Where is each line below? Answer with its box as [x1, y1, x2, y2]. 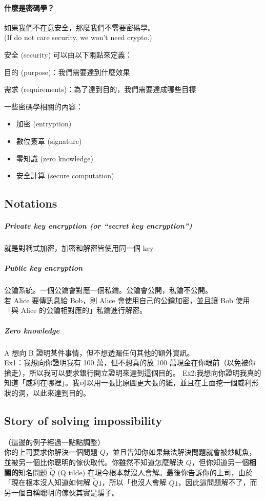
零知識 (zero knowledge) [16, 153, 93, 163]
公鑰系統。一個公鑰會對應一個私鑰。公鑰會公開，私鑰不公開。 [4, 285, 212, 295]
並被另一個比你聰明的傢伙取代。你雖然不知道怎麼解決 [4, 456, 184, 467]
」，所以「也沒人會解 [98, 477, 167, 488]
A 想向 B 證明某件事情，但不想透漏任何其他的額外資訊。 [4, 347, 194, 358]
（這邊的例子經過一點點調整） [4, 436, 105, 447]
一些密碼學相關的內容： [4, 101, 83, 112]
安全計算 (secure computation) [16, 170, 114, 181]
